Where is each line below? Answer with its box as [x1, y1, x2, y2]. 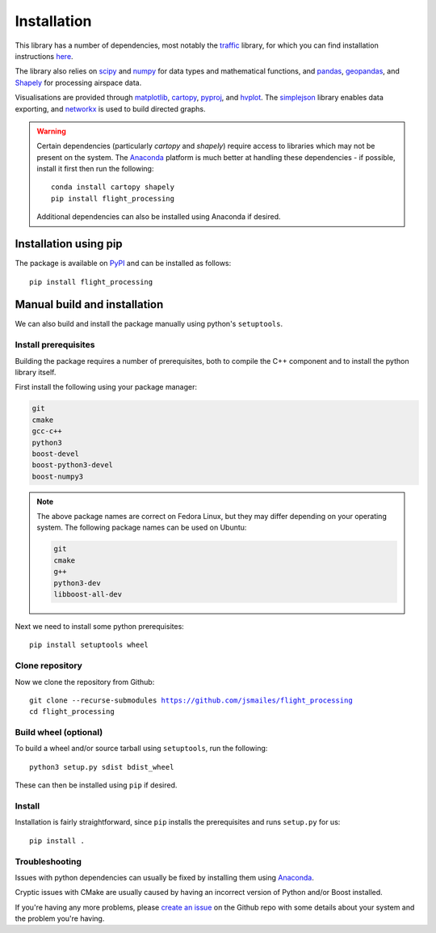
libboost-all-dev [53, 590, 123, 598]
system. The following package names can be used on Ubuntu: [36, 522, 247, 533]
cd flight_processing [29, 707, 115, 716]
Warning [36, 126, 66, 136]
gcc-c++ [31, 427, 62, 436]
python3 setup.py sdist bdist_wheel [29, 762, 174, 771]
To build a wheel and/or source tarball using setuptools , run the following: [15, 744, 268, 754]
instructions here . [15, 51, 73, 61]
